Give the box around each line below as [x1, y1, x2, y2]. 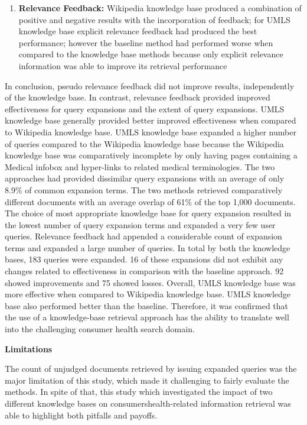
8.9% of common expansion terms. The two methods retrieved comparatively [5, 183, 283, 196]
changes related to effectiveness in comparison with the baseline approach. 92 [5, 265, 284, 277]
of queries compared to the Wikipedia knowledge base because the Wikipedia [5, 137, 284, 150]
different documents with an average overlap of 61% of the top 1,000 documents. [5, 195, 296, 207]
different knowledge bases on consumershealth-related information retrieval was [5, 397, 291, 409]
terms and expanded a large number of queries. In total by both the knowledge [5, 241, 290, 254]
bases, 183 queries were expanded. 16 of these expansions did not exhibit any [5, 253, 283, 265]
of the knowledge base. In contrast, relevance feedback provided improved [5, 91, 270, 103]
